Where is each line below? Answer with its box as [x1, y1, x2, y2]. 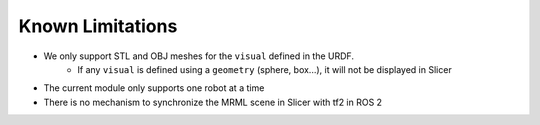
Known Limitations [18, 15, 178, 37]
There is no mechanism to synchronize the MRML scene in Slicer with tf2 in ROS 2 [43, 96, 383, 108]
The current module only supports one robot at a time [43, 82, 265, 94]
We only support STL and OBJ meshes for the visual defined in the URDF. [43, 50, 355, 62]
